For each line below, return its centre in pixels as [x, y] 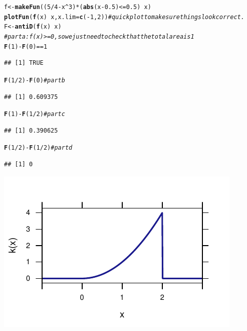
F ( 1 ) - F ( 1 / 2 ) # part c [35, 114]
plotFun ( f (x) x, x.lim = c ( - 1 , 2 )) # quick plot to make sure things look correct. [124, 17]
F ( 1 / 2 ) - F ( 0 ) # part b [35, 80]
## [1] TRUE [24, 63]
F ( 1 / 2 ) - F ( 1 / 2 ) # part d [38, 148]
